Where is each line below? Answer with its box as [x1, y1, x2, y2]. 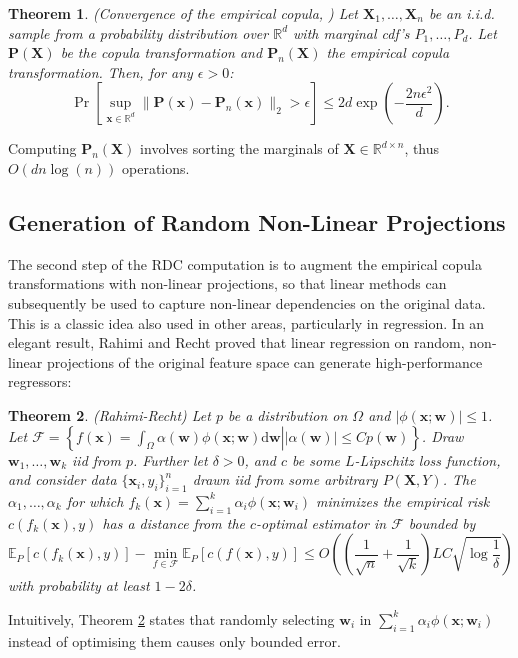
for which [66, 490, 124, 511]
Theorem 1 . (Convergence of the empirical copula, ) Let [8, 3, 358, 23]
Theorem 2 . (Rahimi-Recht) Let [8, 404, 211, 425]
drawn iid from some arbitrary [192, 469, 378, 490]
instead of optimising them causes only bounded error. [8, 630, 341, 651]
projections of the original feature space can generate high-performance [46, 351, 483, 372]
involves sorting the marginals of [140, 138, 339, 159]
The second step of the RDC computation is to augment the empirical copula [8, 253, 482, 274]
